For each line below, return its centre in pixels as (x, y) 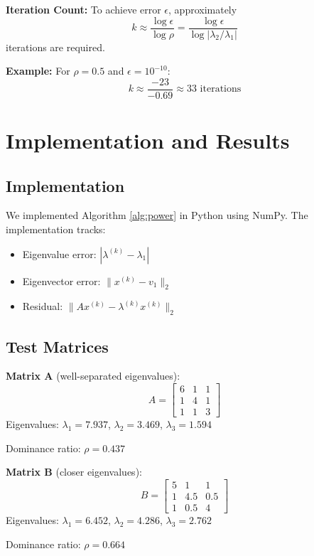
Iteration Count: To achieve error (83, 9)
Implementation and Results (148, 140)
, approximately (203, 9)
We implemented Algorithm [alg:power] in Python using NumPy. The (157, 215)
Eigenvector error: (61, 280)
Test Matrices (57, 346)
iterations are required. (55, 47)
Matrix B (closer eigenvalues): (74, 472)
